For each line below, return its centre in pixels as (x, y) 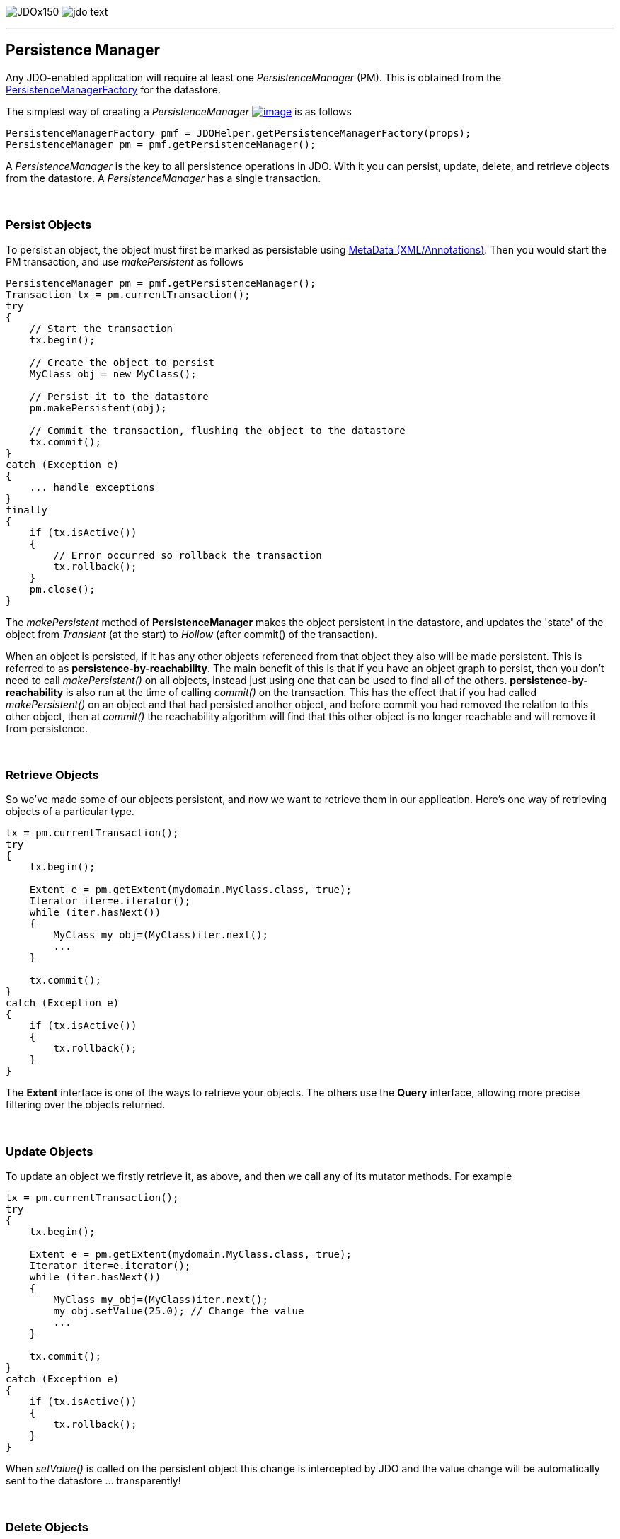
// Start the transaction (101, 328)
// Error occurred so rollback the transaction (188, 555)
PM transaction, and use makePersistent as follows (125, 261)
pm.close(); (62, 589)
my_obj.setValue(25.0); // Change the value (179, 1311)
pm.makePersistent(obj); (98, 408)
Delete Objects (47, 1527)
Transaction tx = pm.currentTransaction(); (128, 294)
